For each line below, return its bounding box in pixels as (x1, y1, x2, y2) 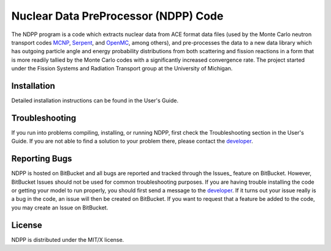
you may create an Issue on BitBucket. (11, 204, 108, 211)
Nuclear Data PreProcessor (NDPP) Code (11, 9, 224, 23)
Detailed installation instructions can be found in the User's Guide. (11, 97, 179, 104)
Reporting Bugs (11, 154, 72, 164)
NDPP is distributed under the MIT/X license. (11, 236, 124, 243)
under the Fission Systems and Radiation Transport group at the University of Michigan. (11, 65, 233, 72)
